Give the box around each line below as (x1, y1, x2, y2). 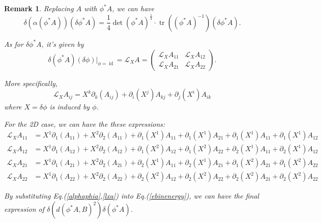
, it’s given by (41, 38, 84, 49)
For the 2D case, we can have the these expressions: (4, 118, 165, 129)
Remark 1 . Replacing (4, 3, 74, 13)
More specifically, (4, 77, 58, 88)
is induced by (49, 101, 90, 112)
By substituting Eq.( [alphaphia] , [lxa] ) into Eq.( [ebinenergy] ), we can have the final (4, 190, 259, 201)
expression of (4, 204, 44, 214)
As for (4, 38, 23, 49)
